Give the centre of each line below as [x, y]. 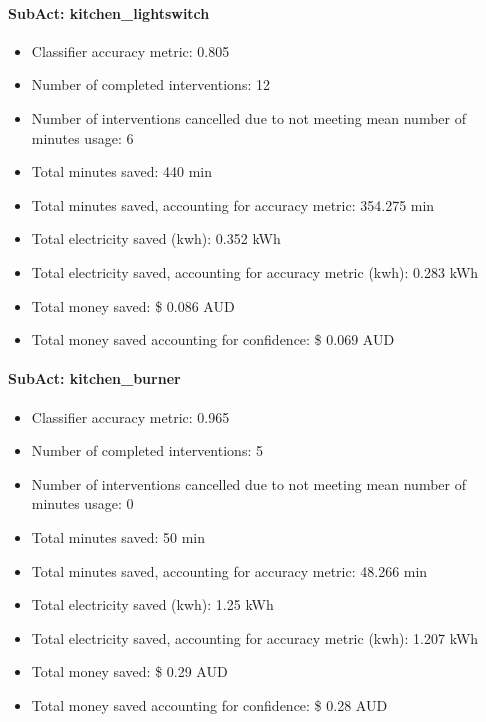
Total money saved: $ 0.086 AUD [133, 305]
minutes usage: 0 [82, 503]
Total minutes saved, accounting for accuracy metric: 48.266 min [229, 570]
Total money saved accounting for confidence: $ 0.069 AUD [213, 339]
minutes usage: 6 [82, 137]
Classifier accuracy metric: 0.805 [130, 50]
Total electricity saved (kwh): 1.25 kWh [152, 604]
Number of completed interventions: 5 [147, 450]
